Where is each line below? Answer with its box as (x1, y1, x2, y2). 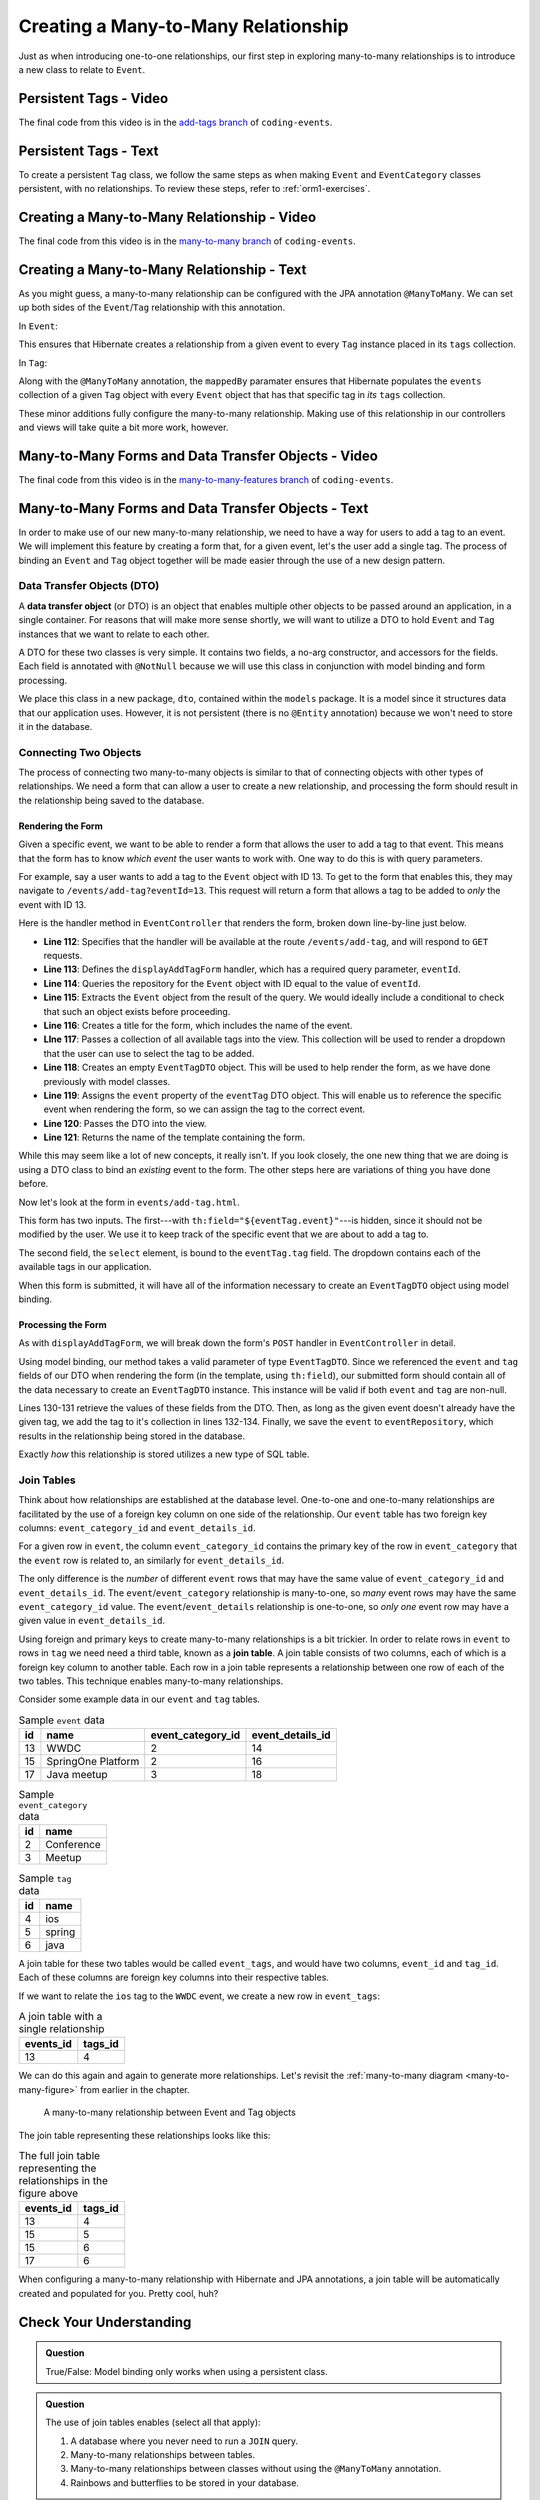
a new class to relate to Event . (18, 63, 146, 75)
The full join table (18, 2149, 100, 2163)
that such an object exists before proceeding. (43, 1005, 231, 1017)
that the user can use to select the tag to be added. (43, 1047, 255, 1059)
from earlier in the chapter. (80, 2083, 190, 2095)
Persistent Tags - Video (18, 90, 169, 107)
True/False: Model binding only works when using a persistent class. (45, 2365, 329, 2377)
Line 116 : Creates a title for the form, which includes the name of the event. (43, 1019, 353, 1031)
